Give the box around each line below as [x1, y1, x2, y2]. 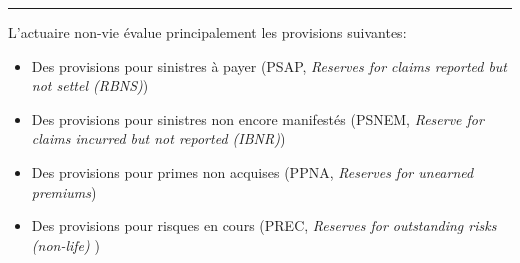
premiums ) [31, 181, 97, 202]
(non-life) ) [31, 234, 100, 255]
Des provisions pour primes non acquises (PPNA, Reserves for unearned [31, 161, 474, 182]
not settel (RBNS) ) [31, 75, 149, 96]
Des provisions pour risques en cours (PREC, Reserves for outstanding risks [31, 215, 497, 236]
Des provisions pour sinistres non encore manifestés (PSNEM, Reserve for [31, 108, 484, 129]
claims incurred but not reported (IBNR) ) [31, 128, 286, 149]
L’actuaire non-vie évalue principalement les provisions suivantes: [8, 22, 407, 42]
